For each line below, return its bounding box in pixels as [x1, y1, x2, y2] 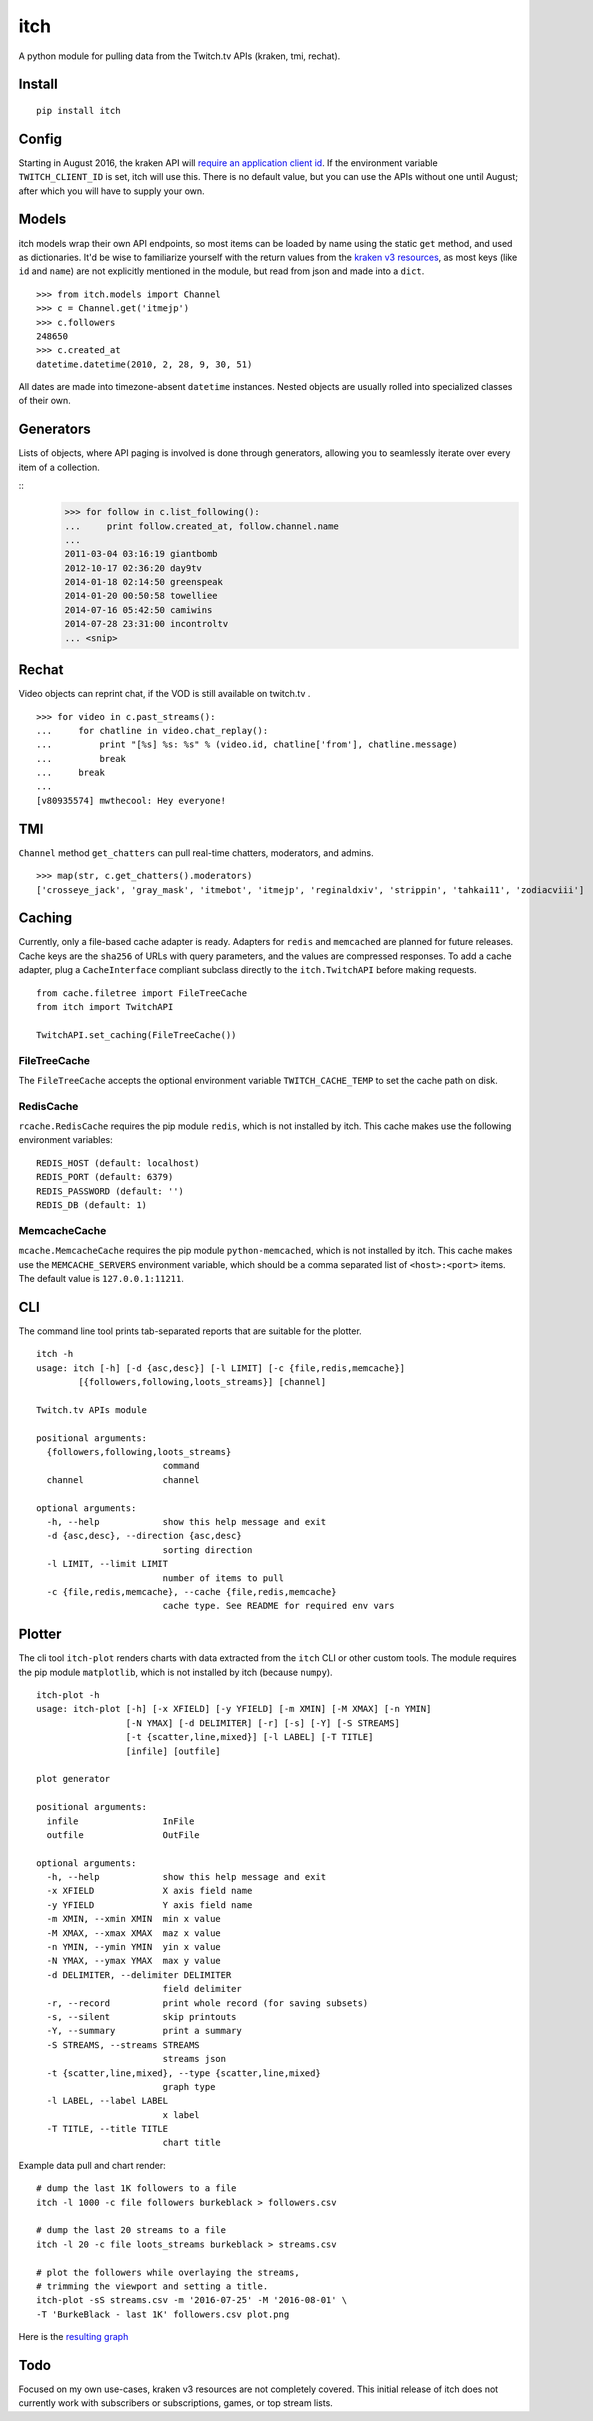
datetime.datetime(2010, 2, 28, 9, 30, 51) [36, 358, 253, 370]
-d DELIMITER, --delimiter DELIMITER [46, 1969, 232, 1980]
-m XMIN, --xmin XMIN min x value [46, 1913, 222, 1925]
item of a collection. [18, 461, 100, 473]
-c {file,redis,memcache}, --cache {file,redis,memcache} [46, 1586, 337, 1597]
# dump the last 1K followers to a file [36, 2183, 237, 2194]
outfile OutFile [46, 1829, 200, 1840]
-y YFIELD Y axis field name [46, 1899, 253, 1910]
